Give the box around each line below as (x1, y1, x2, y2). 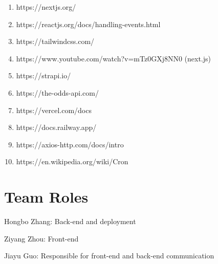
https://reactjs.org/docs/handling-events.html (16, 18, 161, 29)
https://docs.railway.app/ (16, 122, 97, 133)
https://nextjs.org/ (16, 2, 76, 12)
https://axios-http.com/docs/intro (16, 139, 124, 149)
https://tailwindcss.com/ (16, 36, 95, 47)
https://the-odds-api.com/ (16, 87, 99, 98)
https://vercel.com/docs (16, 104, 92, 115)
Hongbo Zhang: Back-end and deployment (4, 216, 136, 227)
